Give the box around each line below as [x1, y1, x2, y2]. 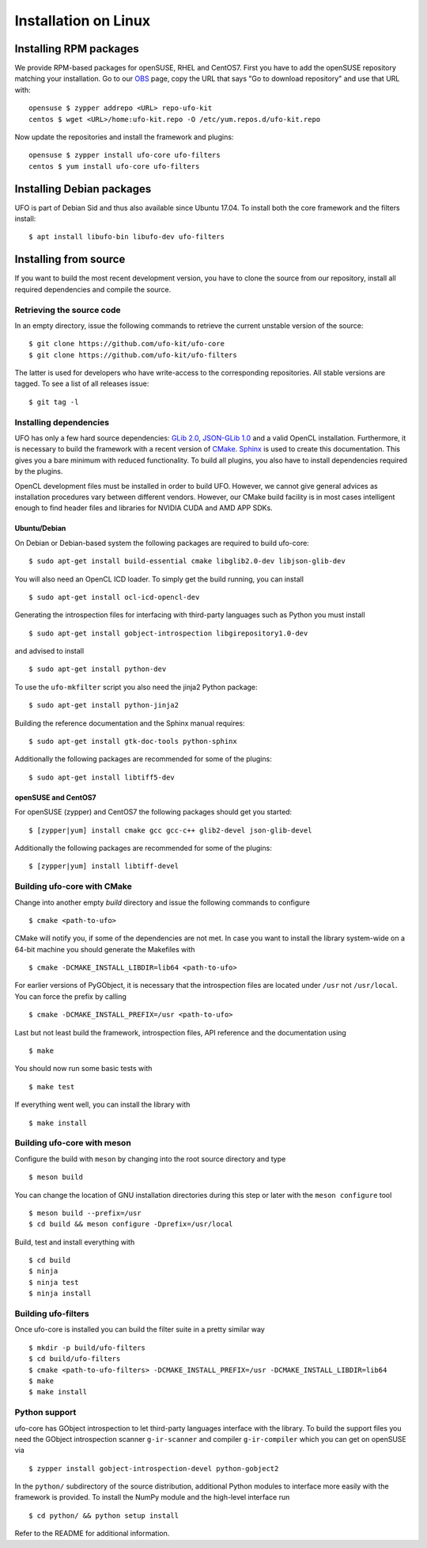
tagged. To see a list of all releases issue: [14, 379, 149, 388]
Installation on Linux [14, 12, 150, 29]
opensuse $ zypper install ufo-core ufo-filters [28, 151, 221, 160]
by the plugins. [14, 467, 63, 476]
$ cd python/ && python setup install [28, 1511, 179, 1520]
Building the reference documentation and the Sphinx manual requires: [14, 718, 245, 728]
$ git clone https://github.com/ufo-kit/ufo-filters [28, 350, 237, 360]
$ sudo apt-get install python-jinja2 [28, 701, 179, 710]
